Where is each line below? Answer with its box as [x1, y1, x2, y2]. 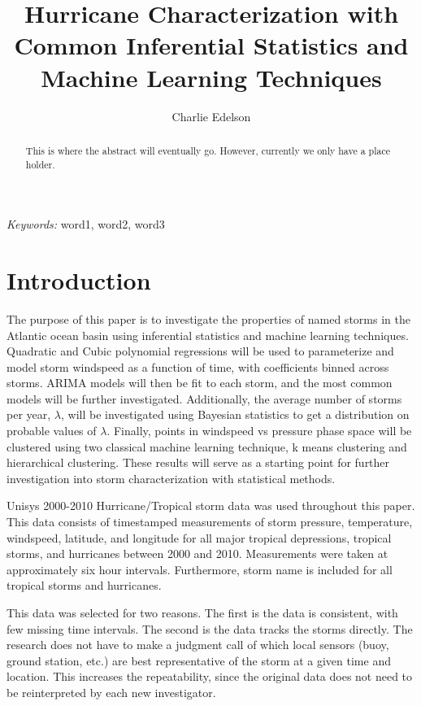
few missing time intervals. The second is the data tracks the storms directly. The [7, 620, 413, 637]
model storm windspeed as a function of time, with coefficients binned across [7, 358, 389, 375]
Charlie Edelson [171, 107, 251, 124]
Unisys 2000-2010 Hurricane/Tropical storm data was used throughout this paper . [7, 497, 415, 514]
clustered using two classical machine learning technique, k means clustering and [7, 438, 407, 455]
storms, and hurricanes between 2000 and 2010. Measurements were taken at [7, 545, 388, 562]
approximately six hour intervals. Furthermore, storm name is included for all [7, 560, 393, 577]
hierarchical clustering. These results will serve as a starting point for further [7, 454, 390, 471]
